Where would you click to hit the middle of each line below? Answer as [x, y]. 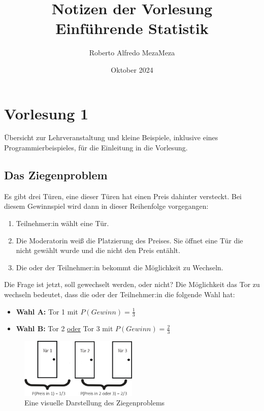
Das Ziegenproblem [56, 175]
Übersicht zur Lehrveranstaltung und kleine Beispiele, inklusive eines [111, 137]
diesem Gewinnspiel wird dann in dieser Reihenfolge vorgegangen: [106, 206]
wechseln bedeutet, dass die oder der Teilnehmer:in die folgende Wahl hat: [120, 294]
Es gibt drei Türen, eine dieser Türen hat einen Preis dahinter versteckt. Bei [123, 196]
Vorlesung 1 [46, 113]
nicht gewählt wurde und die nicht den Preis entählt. [98, 250]
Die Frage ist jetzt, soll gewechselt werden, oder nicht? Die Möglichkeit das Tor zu [132, 284]
